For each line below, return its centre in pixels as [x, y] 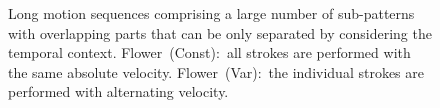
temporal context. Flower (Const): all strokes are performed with [209, 52]
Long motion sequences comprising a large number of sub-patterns [211, 13]
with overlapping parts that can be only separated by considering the [220, 32]
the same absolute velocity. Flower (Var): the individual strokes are [216, 71]
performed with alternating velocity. [118, 91]
